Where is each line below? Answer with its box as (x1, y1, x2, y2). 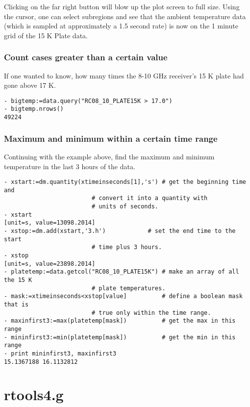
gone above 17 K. (4, 80, 56, 90)
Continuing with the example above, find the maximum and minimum (4, 151, 215, 161)
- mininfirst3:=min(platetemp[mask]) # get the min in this (4, 333, 236, 341)
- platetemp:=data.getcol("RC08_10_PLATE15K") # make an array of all (4, 268, 239, 276)
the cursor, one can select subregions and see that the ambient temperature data (4, 11, 246, 21)
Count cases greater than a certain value (4, 51, 168, 63)
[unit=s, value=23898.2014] (4, 260, 96, 267)
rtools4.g (4, 384, 64, 405)
